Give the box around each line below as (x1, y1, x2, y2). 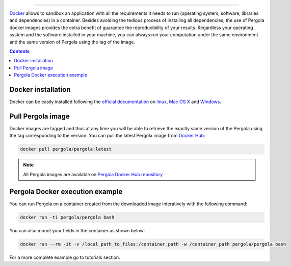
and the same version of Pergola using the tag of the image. (9, 39, 135, 45)
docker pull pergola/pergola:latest (20, 146, 112, 152)
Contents (9, 48, 30, 54)
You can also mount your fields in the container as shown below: (9, 227, 145, 233)
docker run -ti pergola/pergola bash (20, 214, 115, 220)
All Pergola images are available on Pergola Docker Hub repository (23, 171, 163, 177)
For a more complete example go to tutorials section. (9, 254, 120, 260)
